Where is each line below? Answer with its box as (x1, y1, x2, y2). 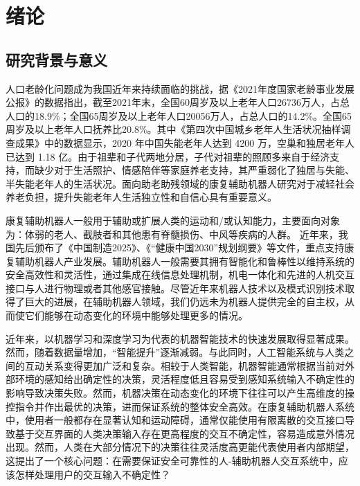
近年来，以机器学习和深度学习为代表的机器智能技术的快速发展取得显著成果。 (6, 331, 354, 345)
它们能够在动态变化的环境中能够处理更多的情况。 (24, 308, 248, 323)
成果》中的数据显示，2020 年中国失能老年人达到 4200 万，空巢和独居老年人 (15, 135, 354, 150)
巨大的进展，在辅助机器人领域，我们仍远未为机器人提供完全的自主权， (24, 294, 345, 309)
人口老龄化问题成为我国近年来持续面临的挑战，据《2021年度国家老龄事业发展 (6, 81, 354, 96)
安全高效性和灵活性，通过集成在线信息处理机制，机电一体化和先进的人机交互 (6, 267, 354, 282)
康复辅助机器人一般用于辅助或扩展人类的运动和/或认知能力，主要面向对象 (6, 213, 340, 227)
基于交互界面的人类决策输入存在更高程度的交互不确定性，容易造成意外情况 (15, 426, 354, 440)
